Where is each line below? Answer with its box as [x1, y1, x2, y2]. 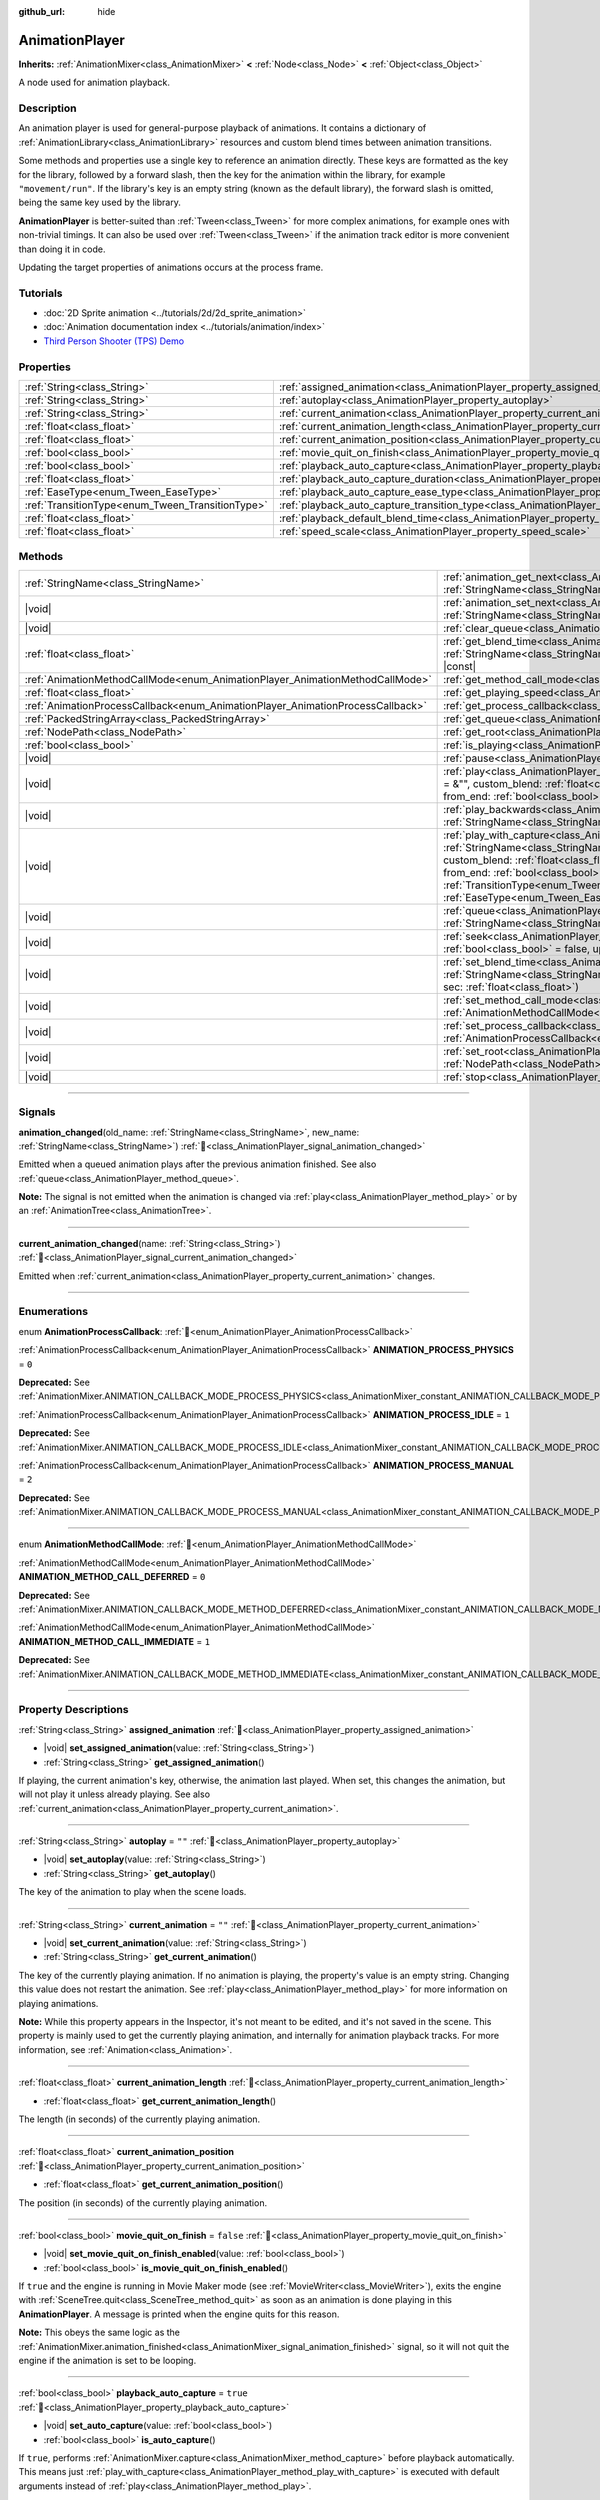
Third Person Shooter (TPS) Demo [43, 335, 185, 347]
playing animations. [18, 1997, 99, 2009]
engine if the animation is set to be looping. [18, 2355, 197, 2367]
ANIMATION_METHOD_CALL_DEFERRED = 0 [18, 1571, 206, 1583]
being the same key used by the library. [18, 196, 182, 209]
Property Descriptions [18, 1703, 129, 1717]
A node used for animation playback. [18, 76, 170, 89]
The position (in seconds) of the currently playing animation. [18, 2196, 268, 2209]
